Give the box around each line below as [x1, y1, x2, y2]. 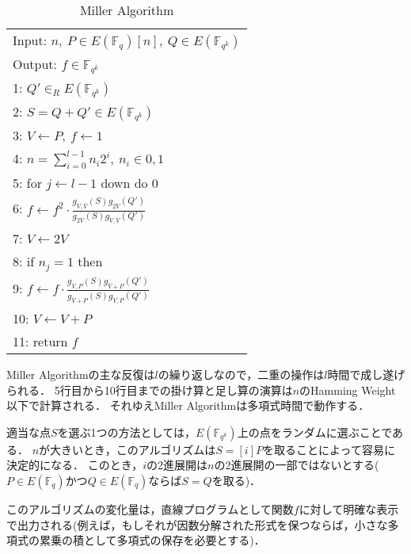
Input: [13, 31, 48, 49]
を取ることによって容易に [263, 441, 395, 457]
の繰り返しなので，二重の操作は [158, 365, 325, 382]
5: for [13, 174, 42, 193]
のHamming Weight [299, 381, 396, 398]
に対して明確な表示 [299, 500, 399, 517]
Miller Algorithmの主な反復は [6, 365, 155, 382]
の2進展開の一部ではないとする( [214, 457, 379, 473]
